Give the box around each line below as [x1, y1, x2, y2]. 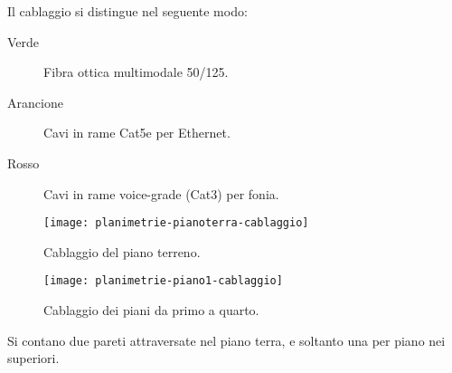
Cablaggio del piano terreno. [43, 242, 201, 261]
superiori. [7, 349, 60, 368]
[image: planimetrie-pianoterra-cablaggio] [43, 216, 309, 230]
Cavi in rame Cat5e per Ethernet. [43, 123, 231, 142]
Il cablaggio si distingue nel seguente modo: [7, 2, 248, 20]
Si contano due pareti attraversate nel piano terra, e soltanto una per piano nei [7, 330, 446, 349]
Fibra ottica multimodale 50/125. [43, 62, 229, 81]
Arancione [7, 92, 63, 111]
